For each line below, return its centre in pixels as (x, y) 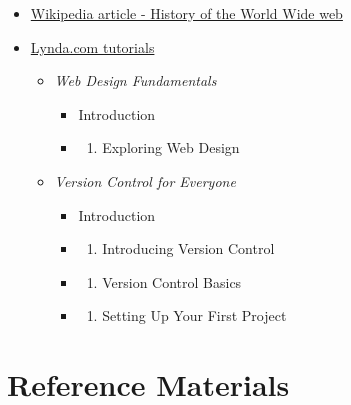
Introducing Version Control (188, 248)
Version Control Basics (172, 281)
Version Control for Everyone (145, 180)
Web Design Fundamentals (135, 80)
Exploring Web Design (171, 147)
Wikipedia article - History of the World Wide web (186, 13)
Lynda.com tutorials (92, 46)
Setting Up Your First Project (194, 315)
